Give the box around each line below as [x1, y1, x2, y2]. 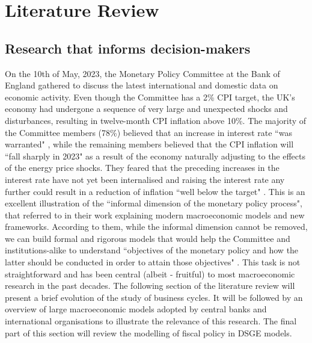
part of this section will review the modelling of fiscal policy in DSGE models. [5, 326, 292, 339]
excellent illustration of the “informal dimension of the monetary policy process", [5, 197, 302, 209]
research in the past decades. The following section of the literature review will [5, 279, 295, 292]
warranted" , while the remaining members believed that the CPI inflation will [5, 138, 294, 150]
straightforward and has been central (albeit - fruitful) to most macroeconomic [5, 267, 295, 280]
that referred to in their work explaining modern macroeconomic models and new [5, 208, 305, 221]
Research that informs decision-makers [5, 39, 251, 57]
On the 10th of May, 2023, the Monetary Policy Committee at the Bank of [5, 67, 280, 79]
